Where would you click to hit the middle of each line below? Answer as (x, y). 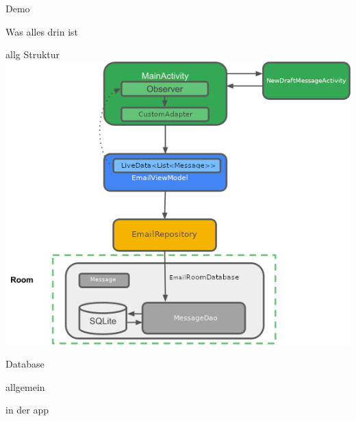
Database (25, 364)
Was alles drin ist (42, 31)
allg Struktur (33, 54)
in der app (27, 410)
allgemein (25, 386)
